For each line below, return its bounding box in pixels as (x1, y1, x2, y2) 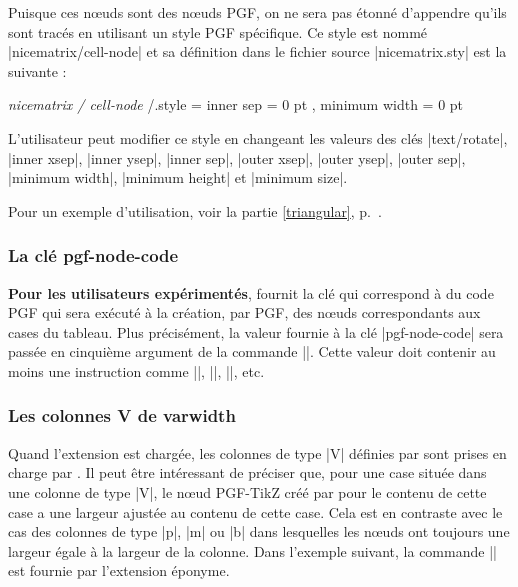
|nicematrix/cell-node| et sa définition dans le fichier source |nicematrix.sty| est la (8, 41, 507, 62)
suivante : (8, 60, 67, 81)
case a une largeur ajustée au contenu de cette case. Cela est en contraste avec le (8, 501, 503, 522)
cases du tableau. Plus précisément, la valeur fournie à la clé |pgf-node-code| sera (8, 321, 504, 342)
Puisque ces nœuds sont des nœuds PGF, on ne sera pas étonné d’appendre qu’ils (8, 2, 507, 22)
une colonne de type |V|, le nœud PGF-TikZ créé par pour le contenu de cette (8, 481, 487, 502)
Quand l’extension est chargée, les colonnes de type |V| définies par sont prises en (8, 442, 507, 463)
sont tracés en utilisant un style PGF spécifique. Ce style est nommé (8, 21, 428, 42)
